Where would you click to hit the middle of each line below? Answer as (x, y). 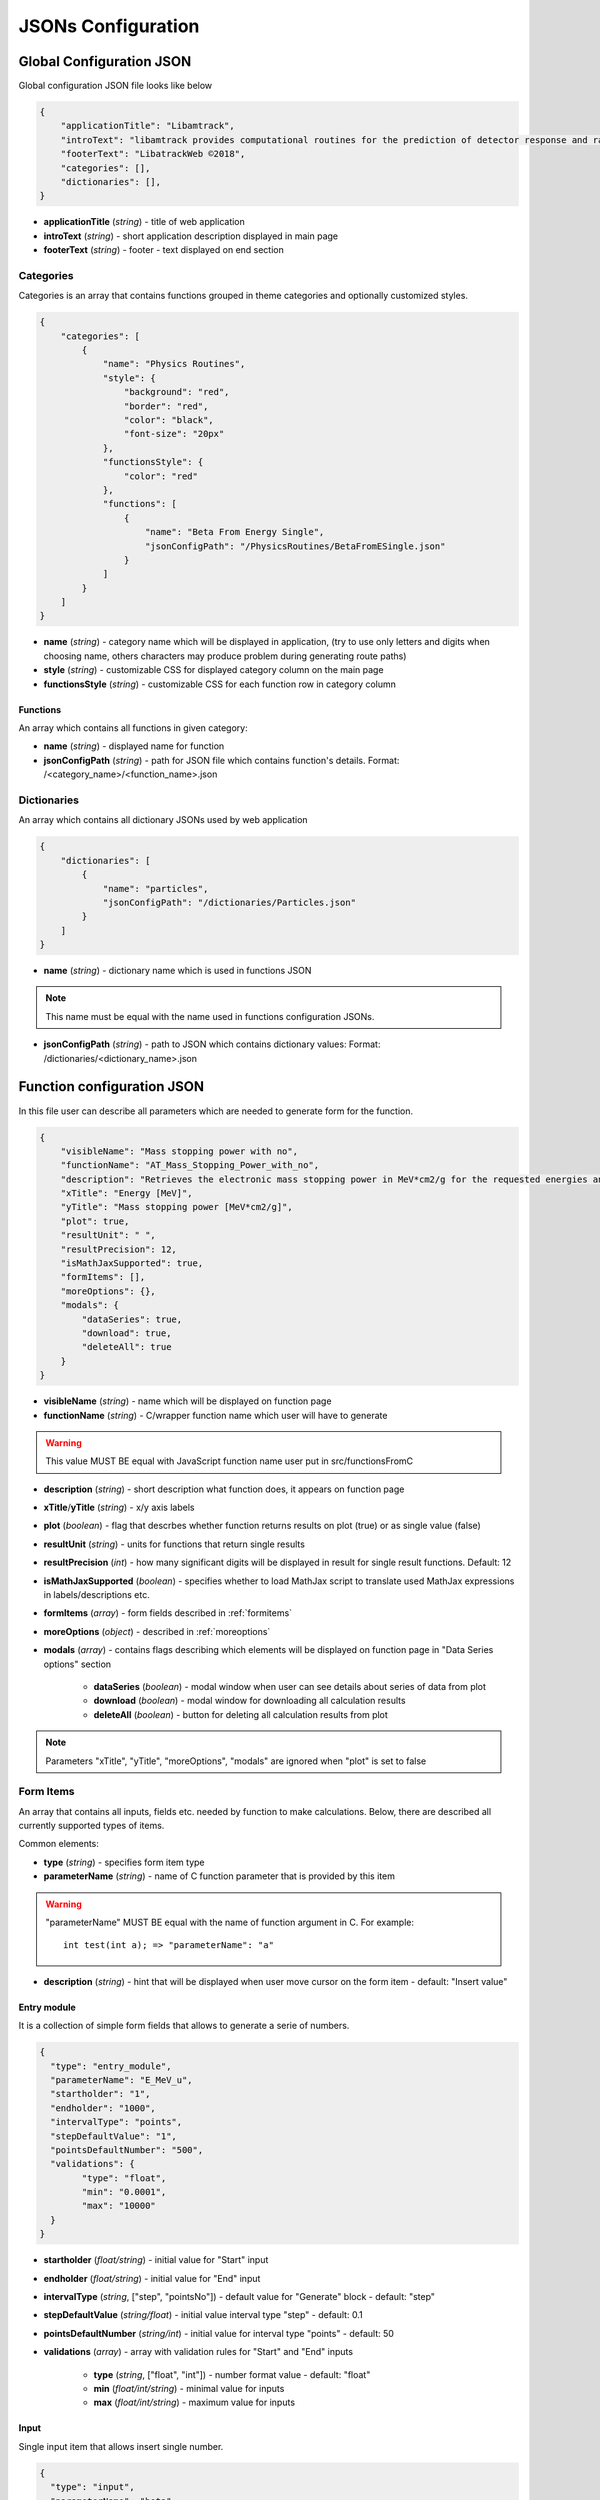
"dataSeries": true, (132, 1319)
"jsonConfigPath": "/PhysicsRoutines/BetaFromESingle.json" (295, 546)
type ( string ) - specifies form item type (124, 1862)
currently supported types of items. (91, 1826)
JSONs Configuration (109, 26)
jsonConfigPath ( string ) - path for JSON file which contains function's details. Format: (221, 760)
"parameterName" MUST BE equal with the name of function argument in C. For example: (230, 1922)
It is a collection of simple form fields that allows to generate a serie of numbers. (184, 2026)
